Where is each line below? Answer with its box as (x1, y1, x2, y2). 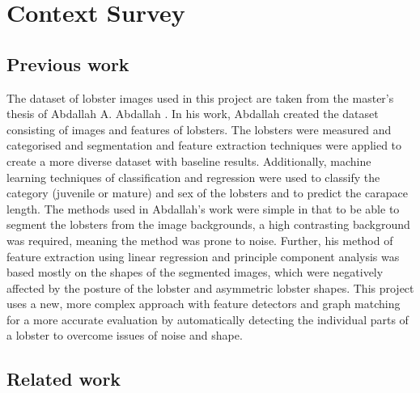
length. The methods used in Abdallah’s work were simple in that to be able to (6, 200, 400, 217)
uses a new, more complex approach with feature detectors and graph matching (6, 295, 401, 312)
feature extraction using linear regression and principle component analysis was (6, 247, 400, 264)
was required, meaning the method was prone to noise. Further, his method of (6, 231, 393, 248)
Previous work (6, 51, 129, 76)
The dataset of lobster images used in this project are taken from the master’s (6, 89, 394, 106)
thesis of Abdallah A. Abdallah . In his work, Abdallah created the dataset (6, 105, 379, 122)
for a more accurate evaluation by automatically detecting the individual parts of (6, 311, 409, 327)
